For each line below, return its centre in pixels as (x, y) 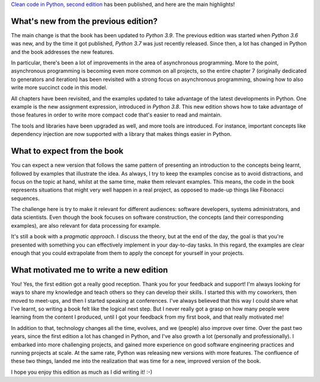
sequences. (25, 198)
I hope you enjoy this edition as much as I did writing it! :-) (82, 372)
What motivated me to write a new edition (89, 270)
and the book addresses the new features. (63, 52)
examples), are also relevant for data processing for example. (86, 225)
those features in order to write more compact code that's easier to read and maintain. (116, 115)
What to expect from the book (67, 151)
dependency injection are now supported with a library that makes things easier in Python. (121, 134)
